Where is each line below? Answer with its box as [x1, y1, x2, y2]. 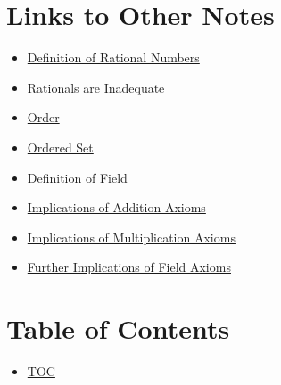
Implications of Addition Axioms [27, 198, 206, 217]
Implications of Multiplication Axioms [27, 227, 236, 246]
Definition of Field [27, 168, 128, 186]
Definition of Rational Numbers [27, 48, 200, 67]
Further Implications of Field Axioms [27, 258, 231, 276]
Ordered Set [27, 137, 94, 156]
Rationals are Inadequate [27, 78, 165, 96]
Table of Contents [6, 310, 230, 347]
